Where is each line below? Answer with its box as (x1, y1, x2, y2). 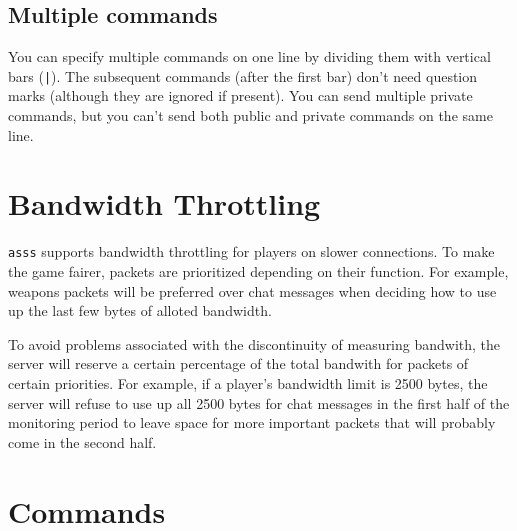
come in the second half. (8, 431, 157, 452)
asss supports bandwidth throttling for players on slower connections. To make (8, 241, 495, 262)
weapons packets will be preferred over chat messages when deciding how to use (8, 280, 497, 301)
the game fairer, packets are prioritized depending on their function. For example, (8, 261, 509, 282)
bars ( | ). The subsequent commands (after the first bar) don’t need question (8, 65, 478, 86)
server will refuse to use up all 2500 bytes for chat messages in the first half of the (8, 392, 510, 413)
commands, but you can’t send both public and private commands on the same (8, 105, 493, 126)
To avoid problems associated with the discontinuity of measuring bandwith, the (8, 333, 501, 354)
